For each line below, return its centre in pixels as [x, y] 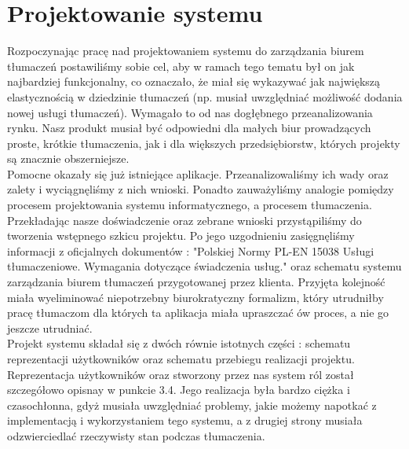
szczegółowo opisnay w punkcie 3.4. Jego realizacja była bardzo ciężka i [179, 390]
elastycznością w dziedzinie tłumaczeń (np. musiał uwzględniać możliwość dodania [205, 96]
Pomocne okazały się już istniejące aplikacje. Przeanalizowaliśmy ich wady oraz [198, 173]
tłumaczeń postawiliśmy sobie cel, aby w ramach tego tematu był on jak [181, 66]
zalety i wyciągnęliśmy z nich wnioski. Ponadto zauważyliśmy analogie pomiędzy [201, 189]
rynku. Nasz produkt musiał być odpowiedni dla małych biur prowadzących [189, 128]
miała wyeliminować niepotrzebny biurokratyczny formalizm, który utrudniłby [195, 297]
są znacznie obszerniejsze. [68, 158]
